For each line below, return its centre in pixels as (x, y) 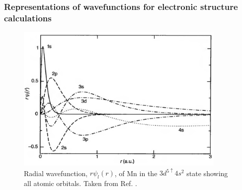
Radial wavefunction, (56, 173)
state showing (207, 173)
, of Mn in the (136, 173)
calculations (28, 18)
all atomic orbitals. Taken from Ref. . (81, 183)
